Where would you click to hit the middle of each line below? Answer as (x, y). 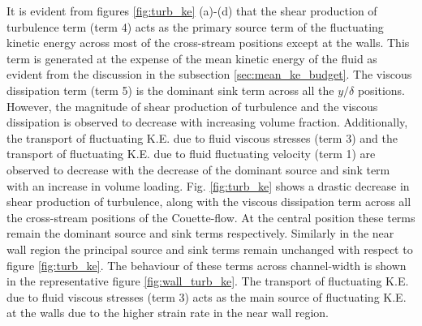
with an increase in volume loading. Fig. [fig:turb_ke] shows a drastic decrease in (208, 185)
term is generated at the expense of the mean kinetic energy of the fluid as (192, 58)
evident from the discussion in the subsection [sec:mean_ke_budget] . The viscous (209, 74)
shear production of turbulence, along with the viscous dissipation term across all (209, 202)
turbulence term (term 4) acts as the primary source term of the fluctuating (195, 26)
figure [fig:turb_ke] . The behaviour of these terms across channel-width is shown (207, 265)
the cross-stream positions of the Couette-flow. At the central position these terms (211, 217)
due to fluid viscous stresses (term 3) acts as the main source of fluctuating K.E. (207, 296)
